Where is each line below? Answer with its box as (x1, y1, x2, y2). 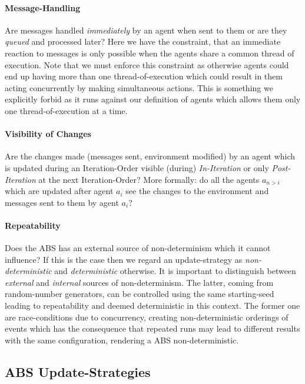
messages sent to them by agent (5, 196, 119, 208)
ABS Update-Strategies (5, 362, 151, 380)
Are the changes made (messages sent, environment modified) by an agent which (5, 150, 296, 162)
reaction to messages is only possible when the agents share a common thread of (5, 46, 294, 59)
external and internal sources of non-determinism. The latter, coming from (5, 276, 274, 288)
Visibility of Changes (5, 128, 91, 140)
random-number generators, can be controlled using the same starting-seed (5, 288, 274, 300)
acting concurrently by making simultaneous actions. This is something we (5, 81, 273, 94)
